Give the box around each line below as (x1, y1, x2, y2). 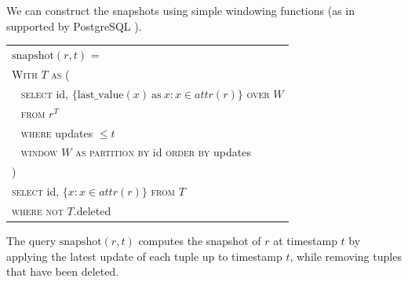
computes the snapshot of (138, 233, 261, 249)
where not (12, 203, 64, 219)
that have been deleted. (6, 263, 119, 280)
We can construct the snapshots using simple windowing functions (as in (6, 2, 355, 18)
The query (6, 233, 56, 249)
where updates (20, 124, 93, 141)
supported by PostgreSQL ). (6, 17, 142, 34)
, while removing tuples (290, 247, 402, 264)
